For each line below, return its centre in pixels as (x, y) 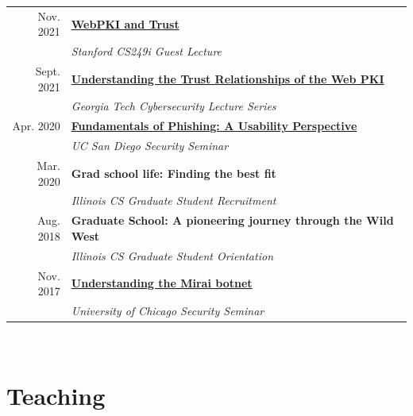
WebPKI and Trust (125, 23)
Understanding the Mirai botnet (162, 283)
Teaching (56, 395)
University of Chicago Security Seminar (168, 310)
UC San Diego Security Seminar (150, 146)
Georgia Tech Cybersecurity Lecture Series (174, 106)
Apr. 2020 (36, 126)
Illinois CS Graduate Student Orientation (172, 255)
